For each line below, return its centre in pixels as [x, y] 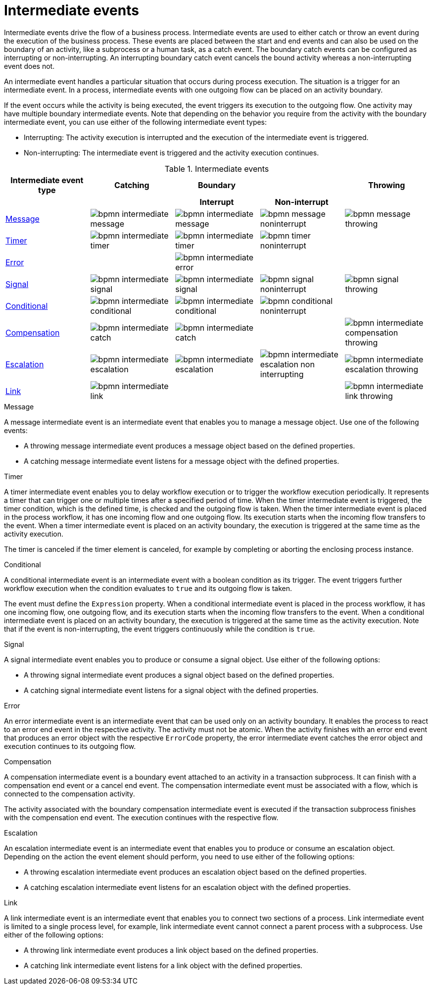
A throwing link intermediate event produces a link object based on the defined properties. [171, 950]
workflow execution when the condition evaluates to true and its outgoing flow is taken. [148, 588]
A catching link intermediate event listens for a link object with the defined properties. [163, 965]
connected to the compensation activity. [70, 793]
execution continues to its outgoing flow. [70, 746]
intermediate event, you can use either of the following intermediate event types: [136, 122]
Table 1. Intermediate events [217, 169]
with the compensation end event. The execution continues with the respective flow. [141, 817]
